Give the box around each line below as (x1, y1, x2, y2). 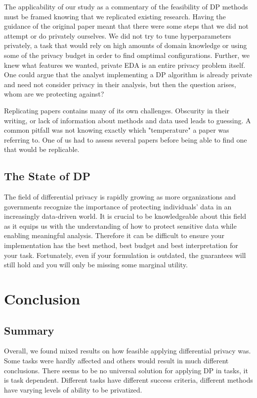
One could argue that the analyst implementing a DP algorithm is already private (4, 69, 252, 80)
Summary (4, 322, 54, 338)
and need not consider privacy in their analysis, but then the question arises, (4, 79, 236, 89)
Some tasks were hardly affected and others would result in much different (4, 355, 229, 366)
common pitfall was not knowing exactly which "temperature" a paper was (4, 125, 229, 135)
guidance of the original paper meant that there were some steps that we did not (4, 21, 249, 31)
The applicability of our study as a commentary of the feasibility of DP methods (4, 1, 248, 11)
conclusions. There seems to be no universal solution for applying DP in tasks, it (4, 365, 248, 375)
